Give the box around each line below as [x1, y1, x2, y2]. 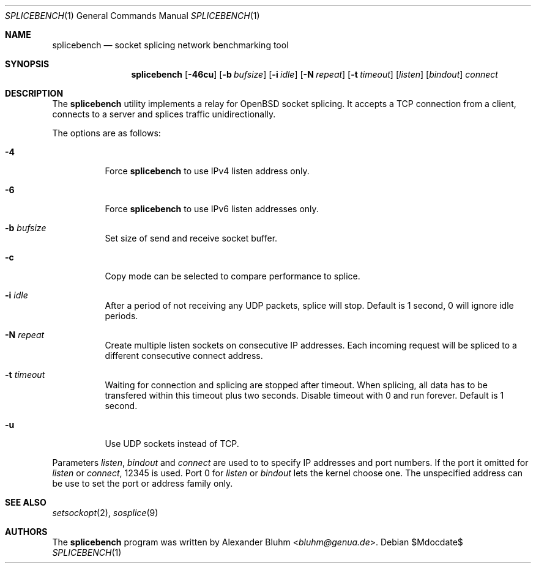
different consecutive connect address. [105, 350, 263, 361]
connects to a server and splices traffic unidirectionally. [52, 109, 276, 119]
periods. [105, 311, 138, 321]
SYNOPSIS [5, 59, 50, 69]
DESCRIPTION [5, 88, 64, 98]
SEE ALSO [5, 497, 47, 507]
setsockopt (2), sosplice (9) [52, 507, 158, 518]
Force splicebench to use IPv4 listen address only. [105, 166, 310, 176]
